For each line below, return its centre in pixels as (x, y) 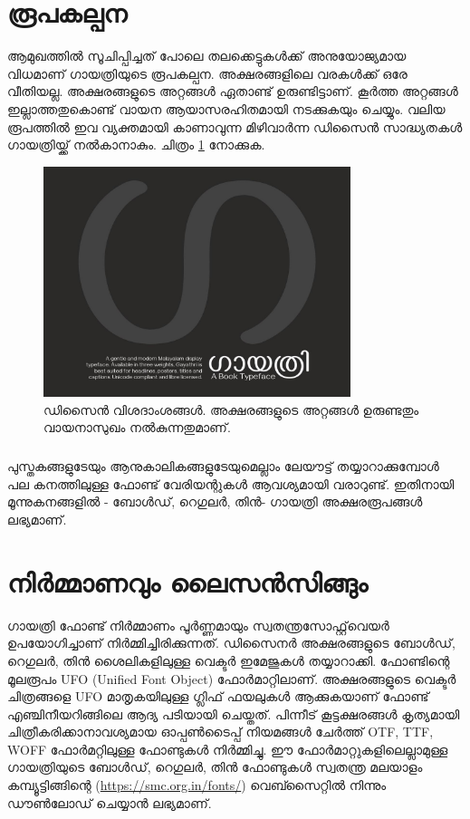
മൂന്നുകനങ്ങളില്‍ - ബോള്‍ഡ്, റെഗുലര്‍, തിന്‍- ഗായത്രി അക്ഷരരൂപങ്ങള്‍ (215, 501)
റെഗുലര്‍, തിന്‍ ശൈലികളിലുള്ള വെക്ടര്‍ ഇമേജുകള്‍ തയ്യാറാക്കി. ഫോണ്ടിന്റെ (229, 660)
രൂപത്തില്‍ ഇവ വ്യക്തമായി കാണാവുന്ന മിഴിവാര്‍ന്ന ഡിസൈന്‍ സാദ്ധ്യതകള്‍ (235, 126)
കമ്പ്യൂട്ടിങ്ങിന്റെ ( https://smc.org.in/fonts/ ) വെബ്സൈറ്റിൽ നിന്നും (197, 785)
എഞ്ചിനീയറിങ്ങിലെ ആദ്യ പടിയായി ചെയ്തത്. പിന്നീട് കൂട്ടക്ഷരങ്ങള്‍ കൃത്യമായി (234, 713)
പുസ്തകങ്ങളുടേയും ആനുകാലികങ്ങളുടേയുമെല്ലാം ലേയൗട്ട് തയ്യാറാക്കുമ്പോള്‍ (223, 466)
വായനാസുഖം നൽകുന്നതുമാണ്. (137, 427)
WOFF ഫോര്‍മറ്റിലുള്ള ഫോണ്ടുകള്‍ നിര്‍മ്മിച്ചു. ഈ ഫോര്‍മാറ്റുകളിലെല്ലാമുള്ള (228, 749)
